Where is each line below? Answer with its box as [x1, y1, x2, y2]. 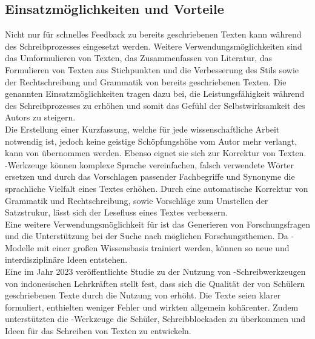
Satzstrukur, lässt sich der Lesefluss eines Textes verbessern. [5, 206, 228, 219]
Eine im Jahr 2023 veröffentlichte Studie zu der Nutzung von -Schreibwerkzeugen [5, 265, 306, 278]
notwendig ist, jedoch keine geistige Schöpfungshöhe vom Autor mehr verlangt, [5, 134, 297, 147]
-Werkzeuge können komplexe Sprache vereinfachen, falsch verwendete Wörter [5, 158, 294, 171]
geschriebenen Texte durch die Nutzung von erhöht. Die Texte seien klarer [5, 289, 281, 301]
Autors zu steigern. [5, 111, 76, 123]
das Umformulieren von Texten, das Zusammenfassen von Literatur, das [5, 51, 273, 64]
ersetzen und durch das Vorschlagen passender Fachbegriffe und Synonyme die [5, 170, 295, 183]
